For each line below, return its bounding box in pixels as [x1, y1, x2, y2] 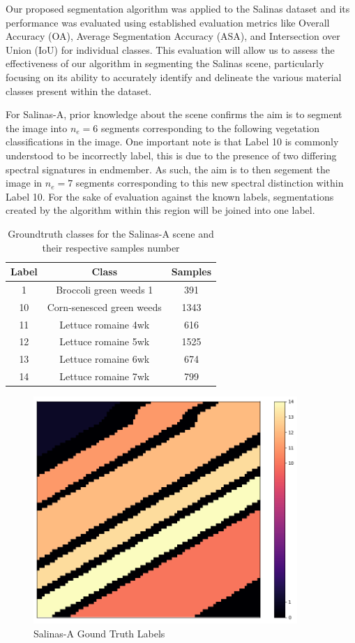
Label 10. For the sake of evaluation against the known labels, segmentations [6, 189, 334, 203]
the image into [6, 120, 68, 135]
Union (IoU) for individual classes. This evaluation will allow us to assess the [6, 42, 335, 57]
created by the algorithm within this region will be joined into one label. [6, 203, 315, 217]
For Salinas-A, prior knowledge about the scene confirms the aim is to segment [6, 107, 342, 122]
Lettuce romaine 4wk [59, 317, 150, 331]
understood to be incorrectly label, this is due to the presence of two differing [6, 147, 337, 162]
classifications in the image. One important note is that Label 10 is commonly [6, 134, 339, 149]
